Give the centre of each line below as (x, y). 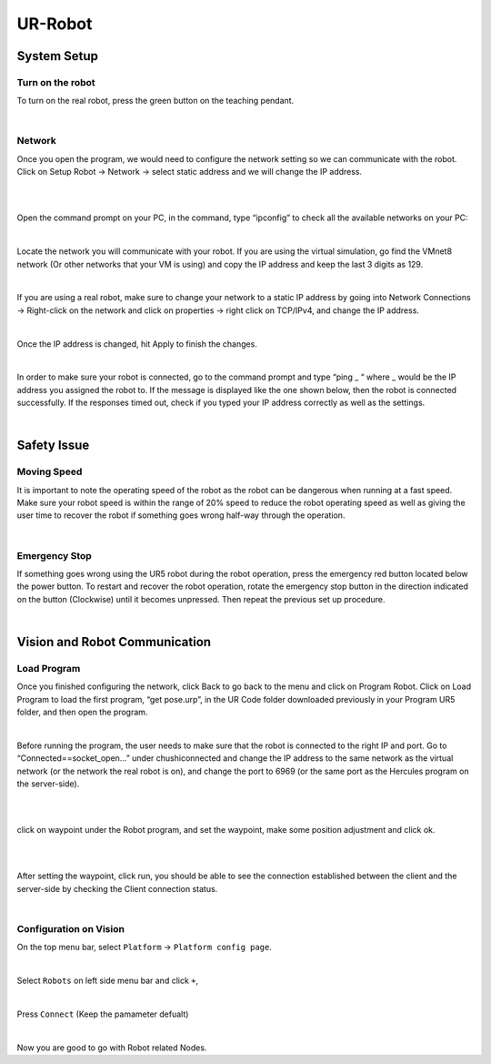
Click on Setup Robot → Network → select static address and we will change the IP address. (190, 172)
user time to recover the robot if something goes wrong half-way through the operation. (181, 515)
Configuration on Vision (70, 928)
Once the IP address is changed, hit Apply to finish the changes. (137, 344)
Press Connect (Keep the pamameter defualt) (103, 1014)
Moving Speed (50, 471)
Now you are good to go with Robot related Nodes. (112, 1048)
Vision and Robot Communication (114, 642)
